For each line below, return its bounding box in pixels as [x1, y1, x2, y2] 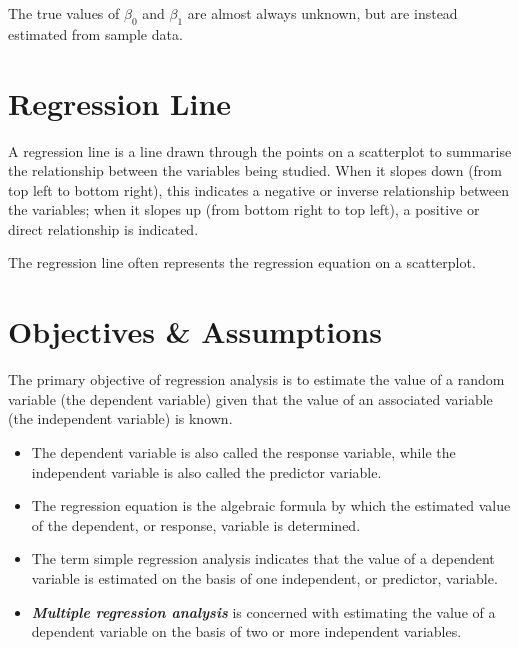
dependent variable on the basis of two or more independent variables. [31, 621, 462, 642]
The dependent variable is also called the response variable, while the [31, 441, 456, 462]
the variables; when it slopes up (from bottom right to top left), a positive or [8, 199, 480, 220]
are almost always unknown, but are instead [187, 3, 458, 23]
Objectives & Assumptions [8, 311, 382, 352]
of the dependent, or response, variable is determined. [31, 514, 361, 535]
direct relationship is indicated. [8, 218, 199, 239]
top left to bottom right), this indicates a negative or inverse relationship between [8, 179, 509, 200]
